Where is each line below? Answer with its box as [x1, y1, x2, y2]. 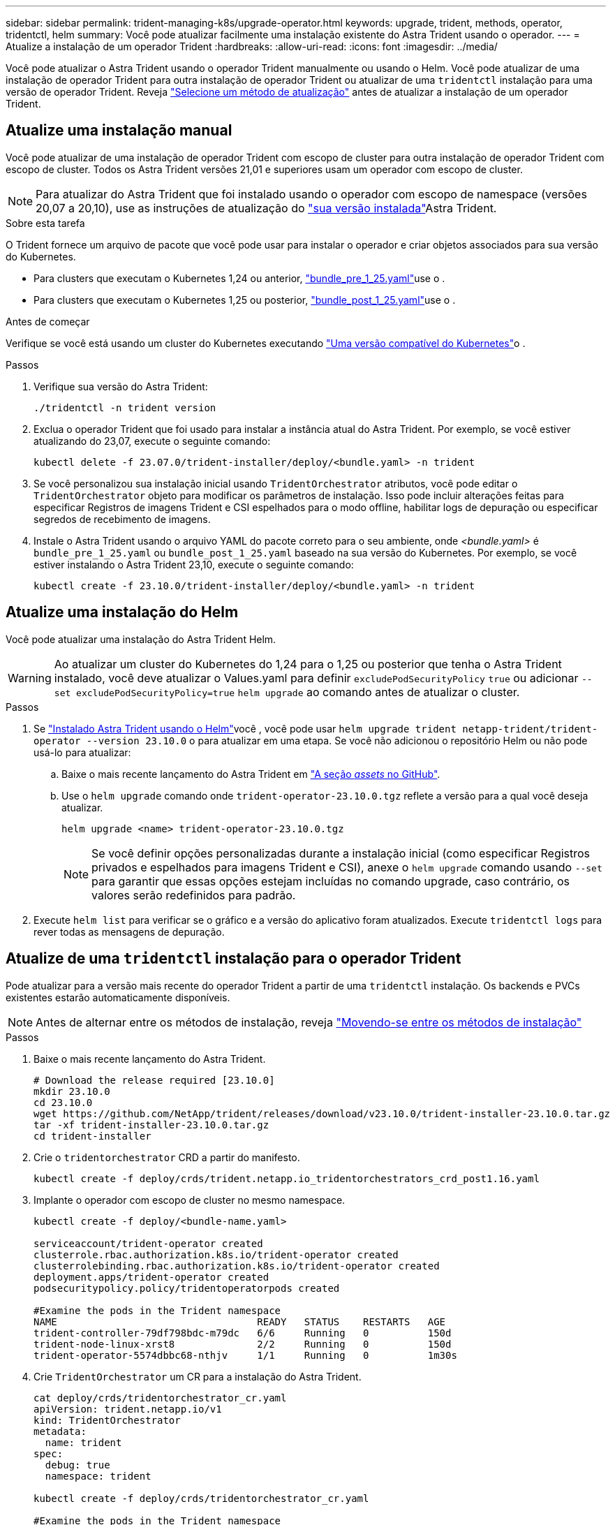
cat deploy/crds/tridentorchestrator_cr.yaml [34, 1392, 287, 1404]
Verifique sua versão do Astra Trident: [34, 380, 208, 392]
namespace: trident [45, 1470, 151, 1482]
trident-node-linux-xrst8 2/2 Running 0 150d [34, 1338, 452, 1350]
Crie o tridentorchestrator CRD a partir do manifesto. [34, 1151, 300, 1163]
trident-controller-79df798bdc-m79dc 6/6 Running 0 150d [34, 1327, 452, 1339]
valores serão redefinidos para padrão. [91, 887, 296, 902]
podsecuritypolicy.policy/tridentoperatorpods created [34, 1282, 340, 1294]
